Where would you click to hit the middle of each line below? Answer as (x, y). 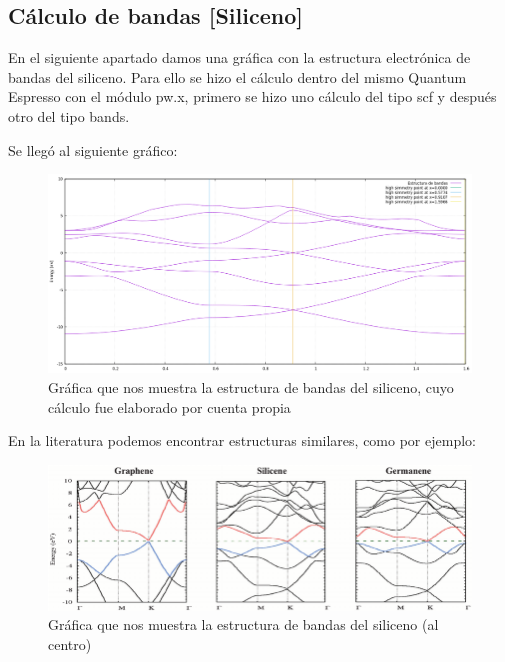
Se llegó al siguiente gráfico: (93, 149)
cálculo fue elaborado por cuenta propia (169, 406)
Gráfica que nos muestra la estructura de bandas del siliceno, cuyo (251, 386)
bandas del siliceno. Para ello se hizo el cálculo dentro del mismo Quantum (237, 76)
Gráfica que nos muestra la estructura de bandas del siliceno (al (243, 624)
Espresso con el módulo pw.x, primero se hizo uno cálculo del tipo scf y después (252, 96)
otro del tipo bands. (69, 115)
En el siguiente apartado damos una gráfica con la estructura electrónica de (239, 57)
